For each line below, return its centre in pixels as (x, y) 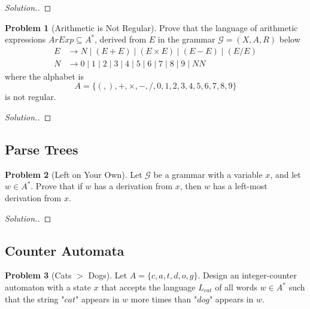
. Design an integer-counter (247, 275)
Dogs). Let (108, 275)
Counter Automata (65, 250)
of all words (236, 287)
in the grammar (186, 39)
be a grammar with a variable (208, 174)
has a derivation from (133, 186)
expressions (25, 39)
